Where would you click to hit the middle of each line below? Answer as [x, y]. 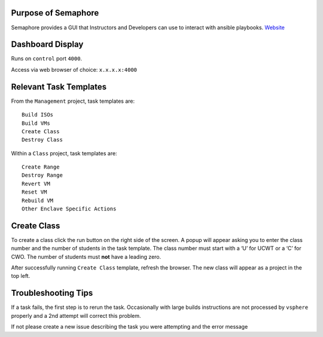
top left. [21, 276]
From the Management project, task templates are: [73, 101]
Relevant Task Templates [59, 87]
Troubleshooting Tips [52, 293]
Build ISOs [38, 115]
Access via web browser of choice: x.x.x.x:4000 [74, 69]
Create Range [41, 167]
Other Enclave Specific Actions [69, 209]
